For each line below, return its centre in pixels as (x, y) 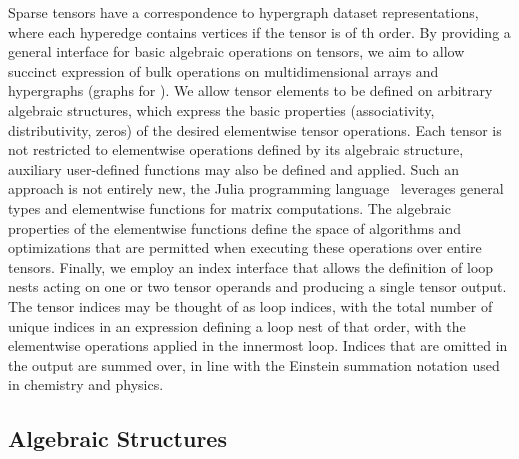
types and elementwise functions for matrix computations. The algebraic (229, 207)
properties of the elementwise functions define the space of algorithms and (235, 227)
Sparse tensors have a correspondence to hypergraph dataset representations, (243, 12)
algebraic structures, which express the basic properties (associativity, (221, 109)
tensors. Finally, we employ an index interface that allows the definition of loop (251, 266)
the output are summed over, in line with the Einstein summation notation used (254, 364)
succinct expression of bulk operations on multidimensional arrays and (223, 70)
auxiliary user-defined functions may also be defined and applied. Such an (234, 168)
